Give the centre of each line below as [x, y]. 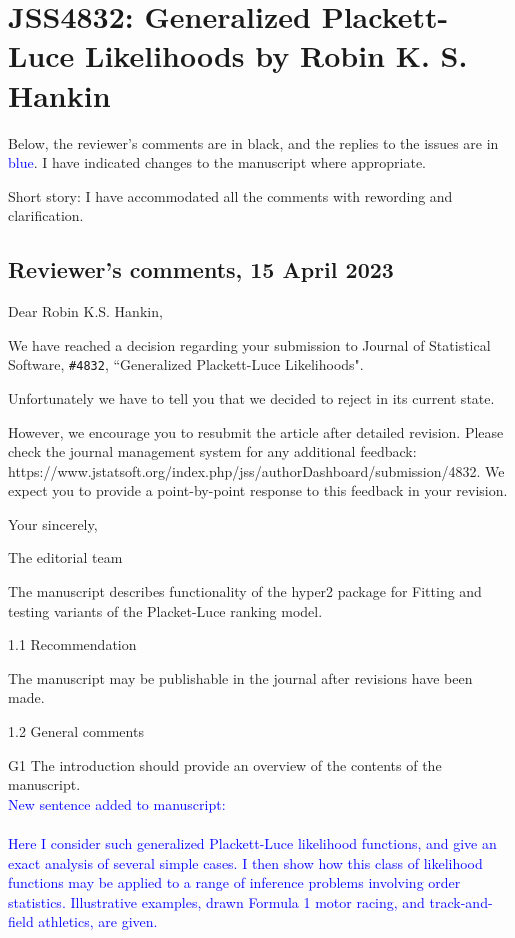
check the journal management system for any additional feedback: [212, 451]
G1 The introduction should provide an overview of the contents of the [225, 764]
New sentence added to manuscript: [117, 803]
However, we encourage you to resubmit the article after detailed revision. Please [256, 431]
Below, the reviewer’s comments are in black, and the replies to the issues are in [253, 142]
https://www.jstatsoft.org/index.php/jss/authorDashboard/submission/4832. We [256, 470]
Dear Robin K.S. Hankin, [85, 311]
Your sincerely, [53, 523]
